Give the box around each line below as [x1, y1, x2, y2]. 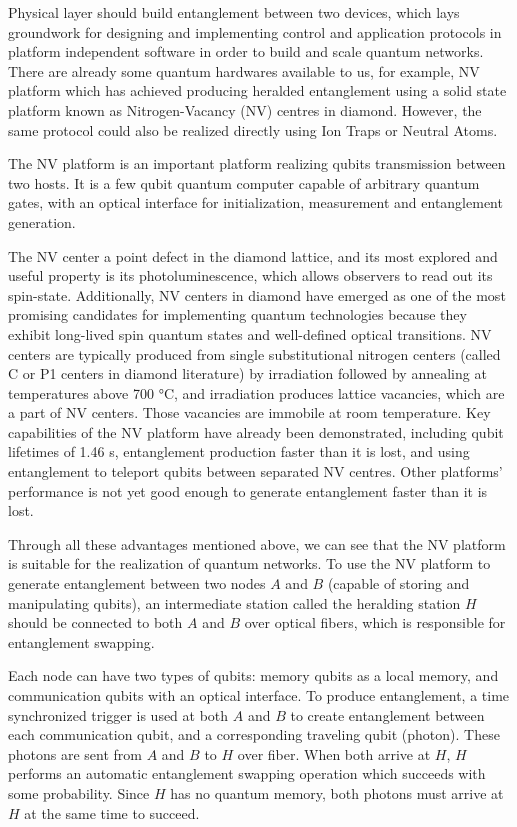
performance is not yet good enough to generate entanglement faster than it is [8, 480, 488, 501]
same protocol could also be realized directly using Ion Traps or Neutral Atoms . [8, 119, 498, 140]
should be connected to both [8, 612, 183, 633]
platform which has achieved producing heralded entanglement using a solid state [8, 80, 507, 101]
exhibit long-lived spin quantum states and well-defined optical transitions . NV [8, 323, 492, 344]
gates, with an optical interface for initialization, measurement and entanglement [8, 192, 503, 213]
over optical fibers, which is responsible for [244, 612, 506, 633]
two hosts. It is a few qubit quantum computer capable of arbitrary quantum [8, 172, 480, 193]
